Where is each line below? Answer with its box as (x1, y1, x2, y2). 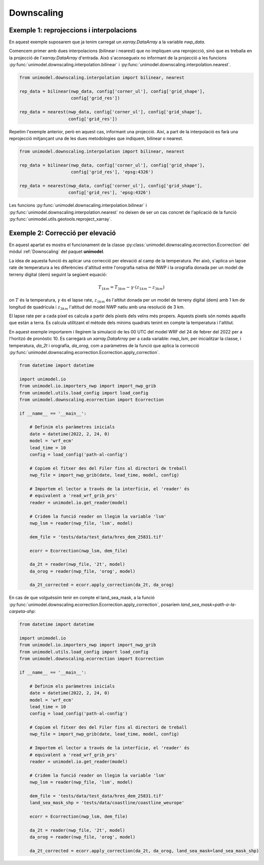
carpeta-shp (9, 609, 35, 614)
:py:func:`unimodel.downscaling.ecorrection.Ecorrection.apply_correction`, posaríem (9, 601, 180, 608)
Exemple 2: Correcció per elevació (9, 229, 116, 237)
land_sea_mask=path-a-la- (181, 601, 237, 608)
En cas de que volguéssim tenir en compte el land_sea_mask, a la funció (9, 595, 155, 601)
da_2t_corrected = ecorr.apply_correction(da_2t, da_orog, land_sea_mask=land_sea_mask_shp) (29, 848, 259, 854)
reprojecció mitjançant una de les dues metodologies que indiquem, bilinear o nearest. (9, 135, 183, 141)
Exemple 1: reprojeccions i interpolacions (9, 26, 137, 34)
